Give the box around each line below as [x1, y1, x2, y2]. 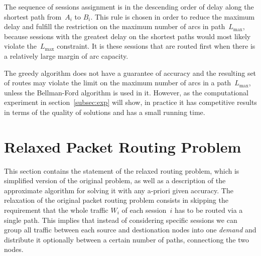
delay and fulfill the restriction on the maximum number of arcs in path [4, 21, 225, 32]
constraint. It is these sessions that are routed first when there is [57, 41, 255, 51]
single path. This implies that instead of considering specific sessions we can [4, 214, 237, 225]
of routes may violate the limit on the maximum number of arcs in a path [4, 77, 231, 88]
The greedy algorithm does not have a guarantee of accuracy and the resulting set [4, 67, 256, 78]
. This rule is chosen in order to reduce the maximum [90, 11, 255, 22]
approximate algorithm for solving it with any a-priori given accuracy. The [4, 185, 233, 195]
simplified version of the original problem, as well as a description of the [4, 175, 226, 186]
